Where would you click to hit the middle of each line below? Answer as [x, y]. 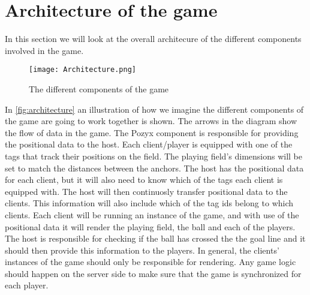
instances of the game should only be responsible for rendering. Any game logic [151, 262]
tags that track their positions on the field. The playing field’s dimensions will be [154, 156]
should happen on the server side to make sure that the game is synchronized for [153, 273]
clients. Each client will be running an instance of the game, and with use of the [152, 214]
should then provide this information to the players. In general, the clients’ [142, 250]
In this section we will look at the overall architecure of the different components [153, 39]
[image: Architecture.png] [82, 70]
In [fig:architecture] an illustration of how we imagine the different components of [154, 109]
